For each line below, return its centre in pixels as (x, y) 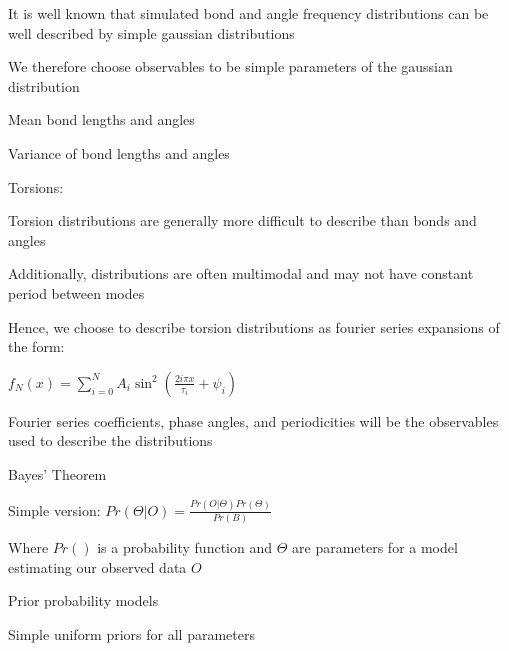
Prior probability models (83, 600)
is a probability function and (184, 547)
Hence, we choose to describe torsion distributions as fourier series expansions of (254, 326)
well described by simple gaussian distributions (151, 32)
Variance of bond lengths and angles (119, 152)
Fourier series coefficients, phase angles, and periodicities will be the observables (253, 420)
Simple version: (54, 509)
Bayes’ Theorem (57, 473)
